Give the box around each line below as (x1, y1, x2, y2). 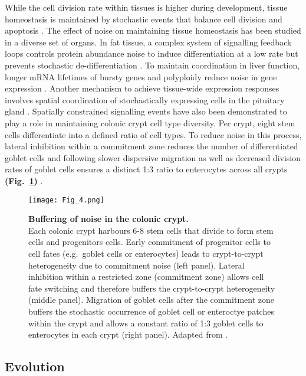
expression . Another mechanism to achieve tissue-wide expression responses (5, 82, 279, 94)
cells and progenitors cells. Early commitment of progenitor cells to (28, 236, 271, 248)
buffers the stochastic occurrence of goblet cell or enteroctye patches (28, 305, 274, 317)
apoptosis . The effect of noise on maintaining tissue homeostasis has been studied (5, 24, 301, 37)
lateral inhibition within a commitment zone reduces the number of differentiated (5, 140, 298, 152)
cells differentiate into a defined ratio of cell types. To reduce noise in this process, (5, 128, 302, 140)
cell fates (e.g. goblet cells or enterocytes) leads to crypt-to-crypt (28, 247, 264, 259)
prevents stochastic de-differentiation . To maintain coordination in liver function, (5, 58, 300, 71)
